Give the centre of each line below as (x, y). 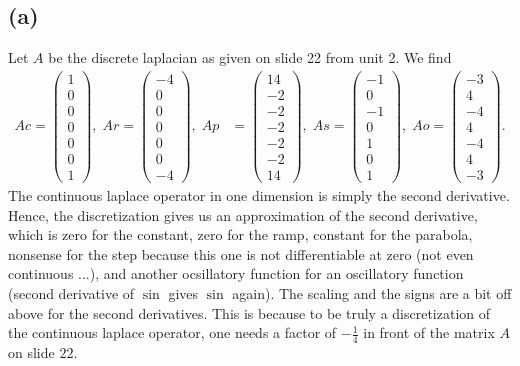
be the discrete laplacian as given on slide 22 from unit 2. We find (250, 57)
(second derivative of (71, 293)
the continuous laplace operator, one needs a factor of (172, 332)
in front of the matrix (429, 332)
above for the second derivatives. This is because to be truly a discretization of (249, 312)
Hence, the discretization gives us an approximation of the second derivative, (243, 214)
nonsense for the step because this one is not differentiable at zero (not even (241, 253)
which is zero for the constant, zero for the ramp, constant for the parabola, (240, 234)
